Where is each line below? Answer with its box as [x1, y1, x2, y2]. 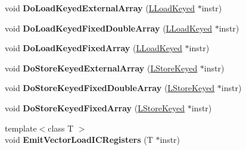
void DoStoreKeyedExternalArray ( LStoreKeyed [5, 61, 198, 74]
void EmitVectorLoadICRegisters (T [5, 133, 153, 146]
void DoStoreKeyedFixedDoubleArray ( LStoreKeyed [5, 82, 215, 94]
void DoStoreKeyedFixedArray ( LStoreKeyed [5, 101, 185, 114]
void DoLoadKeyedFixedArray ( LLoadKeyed [5, 42, 182, 54]
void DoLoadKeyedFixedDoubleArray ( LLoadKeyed [5, 21, 213, 34]
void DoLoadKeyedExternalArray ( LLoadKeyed [5, 2, 195, 14]
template [5, 121, 37, 134]
